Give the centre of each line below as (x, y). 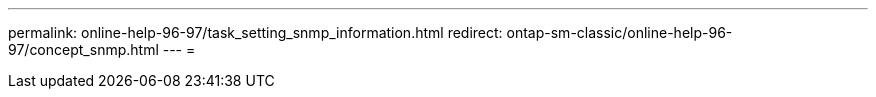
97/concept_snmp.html (83, 49)
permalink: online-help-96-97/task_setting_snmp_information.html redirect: (255, 32)
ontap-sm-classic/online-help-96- (619, 32)
